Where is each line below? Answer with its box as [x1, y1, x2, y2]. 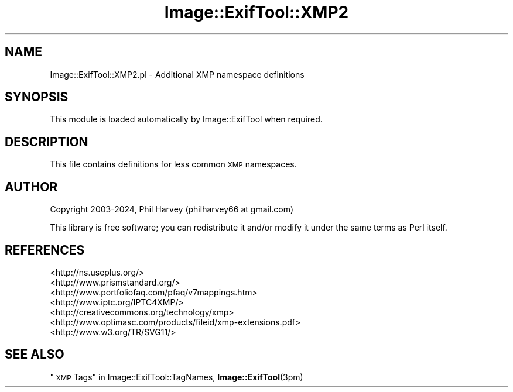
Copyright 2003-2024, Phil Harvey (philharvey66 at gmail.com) [50, 204, 294, 215]
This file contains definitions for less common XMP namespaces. [50, 159, 297, 170]
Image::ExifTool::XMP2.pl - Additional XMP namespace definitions [50, 69, 305, 80]
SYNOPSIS [5, 90, 69, 105]
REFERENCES [5, 242, 85, 257]
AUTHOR [5, 179, 58, 194]
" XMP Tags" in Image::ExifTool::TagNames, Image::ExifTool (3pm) [50, 372, 303, 382]
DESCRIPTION [5, 134, 88, 149]
